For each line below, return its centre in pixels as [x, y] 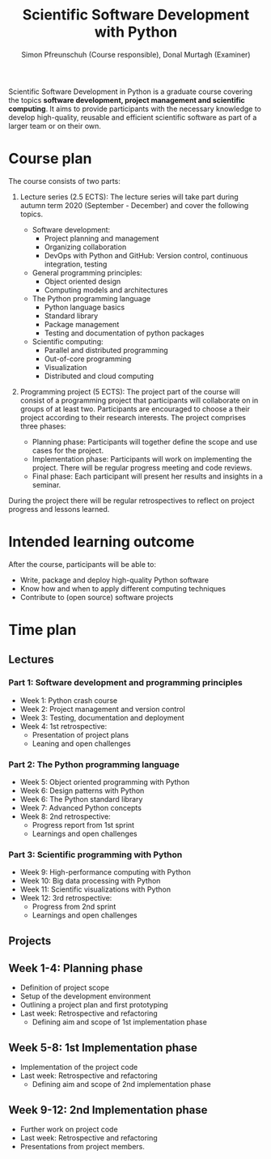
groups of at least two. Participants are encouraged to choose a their [135, 409]
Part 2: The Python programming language [94, 765]
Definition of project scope [64, 988]
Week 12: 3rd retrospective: [66, 898]
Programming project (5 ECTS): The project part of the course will [130, 391]
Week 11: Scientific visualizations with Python [95, 889]
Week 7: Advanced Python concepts [80, 807]
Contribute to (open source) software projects [97, 597]
